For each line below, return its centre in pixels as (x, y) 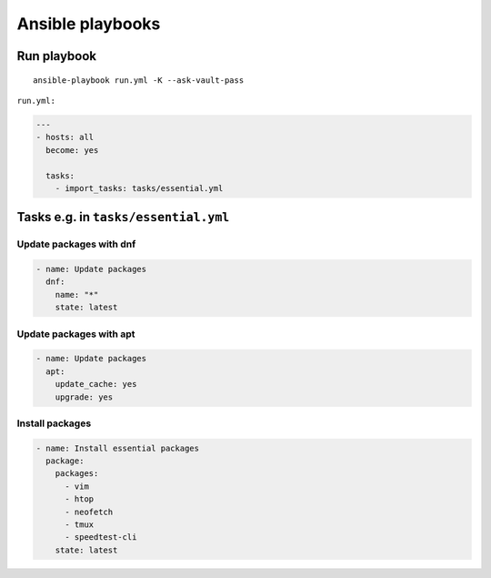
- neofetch (89, 512)
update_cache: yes (96, 384)
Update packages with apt (76, 334)
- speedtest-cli (101, 537)
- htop (80, 499)
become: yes (72, 150)
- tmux (80, 525)
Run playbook (57, 56)
